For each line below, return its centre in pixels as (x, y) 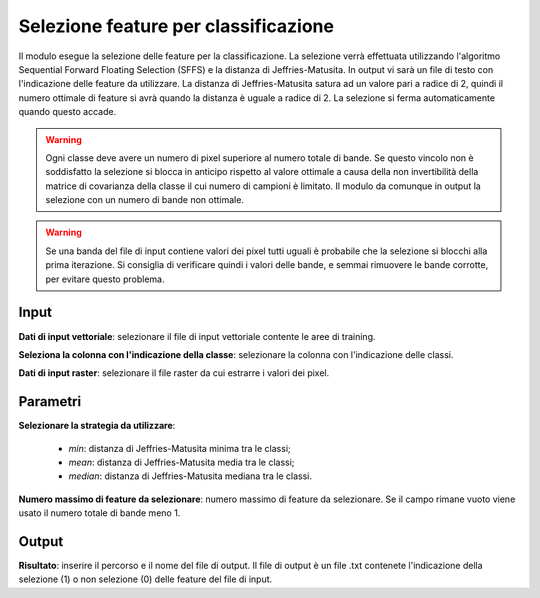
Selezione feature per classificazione (176, 26)
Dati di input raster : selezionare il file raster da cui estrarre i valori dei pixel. (174, 373)
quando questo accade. (67, 112)
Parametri (50, 401)
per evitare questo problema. (105, 279)
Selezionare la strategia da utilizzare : (97, 426)
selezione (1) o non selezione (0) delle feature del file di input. (145, 579)
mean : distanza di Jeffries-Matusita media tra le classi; (181, 462)
